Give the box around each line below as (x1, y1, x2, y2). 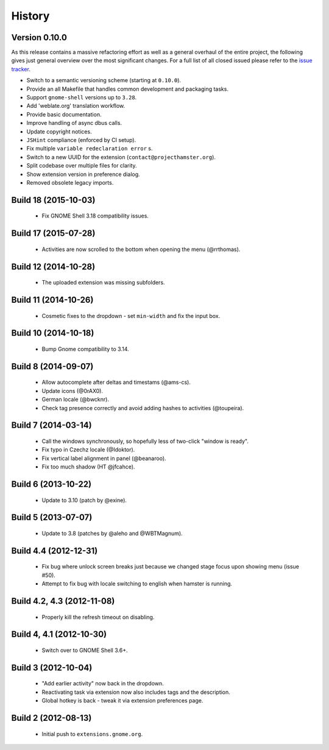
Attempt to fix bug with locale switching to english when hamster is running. (41, 580, 233, 587)
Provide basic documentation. (26, 110, 102, 118)
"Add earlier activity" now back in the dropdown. (41, 680, 164, 687)
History (11, 9, 50, 23)
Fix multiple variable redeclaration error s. (26, 145, 153, 152)
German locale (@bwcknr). (41, 396, 110, 403)
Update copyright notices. (26, 128, 92, 135)
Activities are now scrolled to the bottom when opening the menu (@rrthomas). (41, 246, 241, 253)
